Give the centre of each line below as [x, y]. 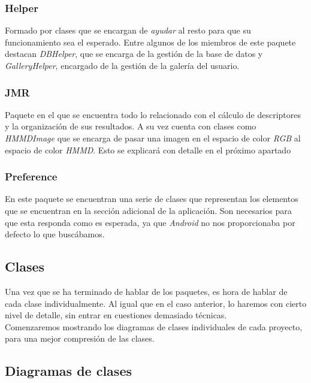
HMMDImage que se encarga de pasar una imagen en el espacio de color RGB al [153, 138]
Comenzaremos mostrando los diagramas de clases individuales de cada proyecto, [154, 326]
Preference [31, 177]
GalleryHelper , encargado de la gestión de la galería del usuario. [122, 65]
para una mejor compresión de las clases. [80, 338]
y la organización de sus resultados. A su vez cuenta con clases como [131, 126]
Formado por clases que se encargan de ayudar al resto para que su [128, 30]
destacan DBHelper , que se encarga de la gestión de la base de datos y [134, 54]
